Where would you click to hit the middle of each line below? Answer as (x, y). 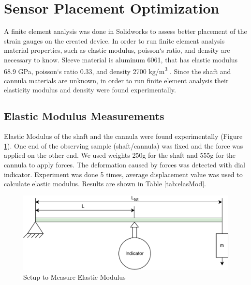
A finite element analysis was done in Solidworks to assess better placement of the (125, 31)
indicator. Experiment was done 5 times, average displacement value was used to (123, 174)
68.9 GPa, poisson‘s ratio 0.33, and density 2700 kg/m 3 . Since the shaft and (118, 70)
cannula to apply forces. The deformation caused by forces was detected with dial (125, 164)
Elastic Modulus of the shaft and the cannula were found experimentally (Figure (123, 136)
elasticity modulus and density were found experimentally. (90, 90)
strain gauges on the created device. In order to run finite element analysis (114, 40)
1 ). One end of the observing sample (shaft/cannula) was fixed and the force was (124, 145)
